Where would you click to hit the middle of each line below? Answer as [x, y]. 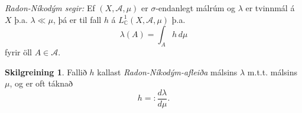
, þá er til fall [77, 19]
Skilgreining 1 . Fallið [46, 72]
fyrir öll [18, 51]
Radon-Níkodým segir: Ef [50, 8]
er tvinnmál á [270, 8]
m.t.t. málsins [272, 72]
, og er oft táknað [41, 83]
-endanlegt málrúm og [196, 8]
